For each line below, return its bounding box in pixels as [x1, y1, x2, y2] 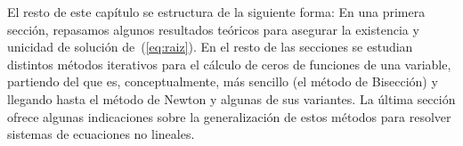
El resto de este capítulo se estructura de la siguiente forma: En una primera [7, 3, 426, 20]
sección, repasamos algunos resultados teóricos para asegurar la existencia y [7, 20, 419, 38]
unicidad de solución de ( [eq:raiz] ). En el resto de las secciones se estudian [7, 37, 413, 56]
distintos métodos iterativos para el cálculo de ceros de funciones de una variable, [7, 54, 451, 73]
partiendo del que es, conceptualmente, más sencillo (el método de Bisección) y [7, 72, 438, 91]
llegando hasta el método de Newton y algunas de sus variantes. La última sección [7, 89, 456, 108]
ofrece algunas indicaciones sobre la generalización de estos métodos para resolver [7, 107, 451, 126]
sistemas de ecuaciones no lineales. [7, 125, 195, 143]
